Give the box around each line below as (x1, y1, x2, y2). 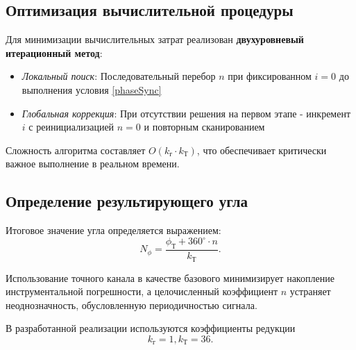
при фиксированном (228, 69, 312, 83)
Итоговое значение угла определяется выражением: (6, 223, 221, 237)
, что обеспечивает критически (196, 142, 327, 157)
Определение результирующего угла (6, 190, 248, 212)
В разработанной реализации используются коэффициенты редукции (6, 321, 296, 335)
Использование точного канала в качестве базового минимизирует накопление (6, 270, 334, 285)
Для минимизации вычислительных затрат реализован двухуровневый (6, 32, 304, 47)
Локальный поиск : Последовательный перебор (22, 69, 216, 83)
